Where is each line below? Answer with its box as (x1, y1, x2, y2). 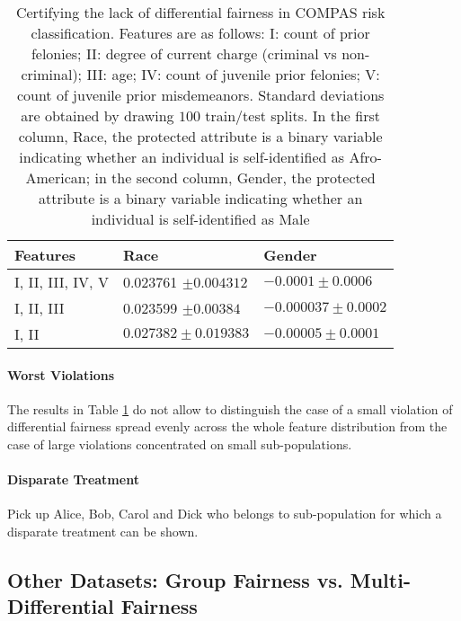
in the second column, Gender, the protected (94, 167, 376, 188)
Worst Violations (7, 365, 115, 384)
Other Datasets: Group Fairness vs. (7, 565, 343, 593)
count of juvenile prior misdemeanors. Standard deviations (16, 84, 385, 105)
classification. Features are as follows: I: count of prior (31, 22, 370, 43)
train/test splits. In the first (205, 105, 380, 126)
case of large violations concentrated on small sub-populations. (7, 434, 352, 453)
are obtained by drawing (21, 105, 174, 126)
